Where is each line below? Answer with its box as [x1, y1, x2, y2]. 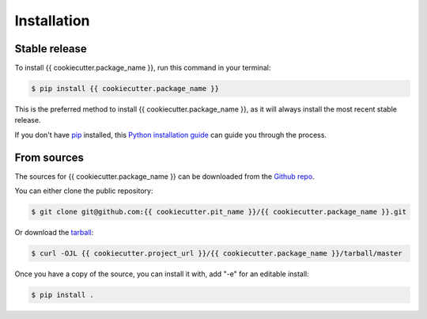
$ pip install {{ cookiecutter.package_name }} [31, 84, 219, 93]
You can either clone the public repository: [14, 186, 153, 196]
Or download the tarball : [14, 228, 94, 237]
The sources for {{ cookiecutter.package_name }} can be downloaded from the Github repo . [14, 171, 316, 181]
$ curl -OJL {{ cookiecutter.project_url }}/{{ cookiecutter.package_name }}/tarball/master [31, 249, 402, 258]
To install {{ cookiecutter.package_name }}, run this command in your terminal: [14, 63, 271, 73]
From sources [14, 150, 85, 164]
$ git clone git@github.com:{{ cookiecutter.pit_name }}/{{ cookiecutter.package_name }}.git [31, 207, 407, 217]
